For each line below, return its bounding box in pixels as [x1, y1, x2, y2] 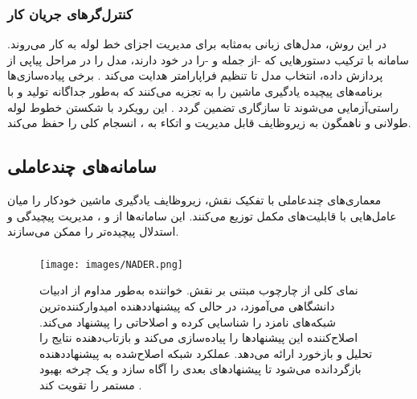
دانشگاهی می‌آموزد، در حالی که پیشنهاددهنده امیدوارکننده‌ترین [39, 297, 335, 314]
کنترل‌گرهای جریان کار [7, 3, 133, 23]
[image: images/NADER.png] [39, 258, 183, 270]
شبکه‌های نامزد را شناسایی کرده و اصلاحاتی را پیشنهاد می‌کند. [39, 313, 336, 330]
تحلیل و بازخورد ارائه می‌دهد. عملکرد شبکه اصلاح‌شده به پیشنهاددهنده [39, 344, 373, 361]
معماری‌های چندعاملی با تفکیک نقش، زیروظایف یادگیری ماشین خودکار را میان [7, 191, 382, 208]
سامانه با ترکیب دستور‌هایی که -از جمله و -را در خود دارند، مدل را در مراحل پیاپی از [7, 51, 410, 68]
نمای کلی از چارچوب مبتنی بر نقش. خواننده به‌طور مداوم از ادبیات [39, 282, 358, 298]
